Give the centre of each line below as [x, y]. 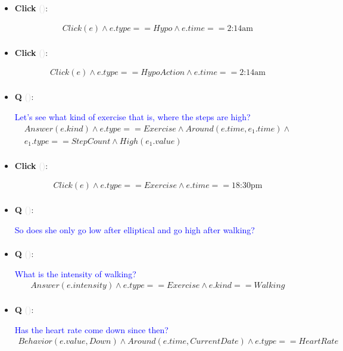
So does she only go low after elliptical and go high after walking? [135, 229]
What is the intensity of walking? [75, 273]
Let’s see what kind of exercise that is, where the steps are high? [132, 116]
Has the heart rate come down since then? [91, 329]
